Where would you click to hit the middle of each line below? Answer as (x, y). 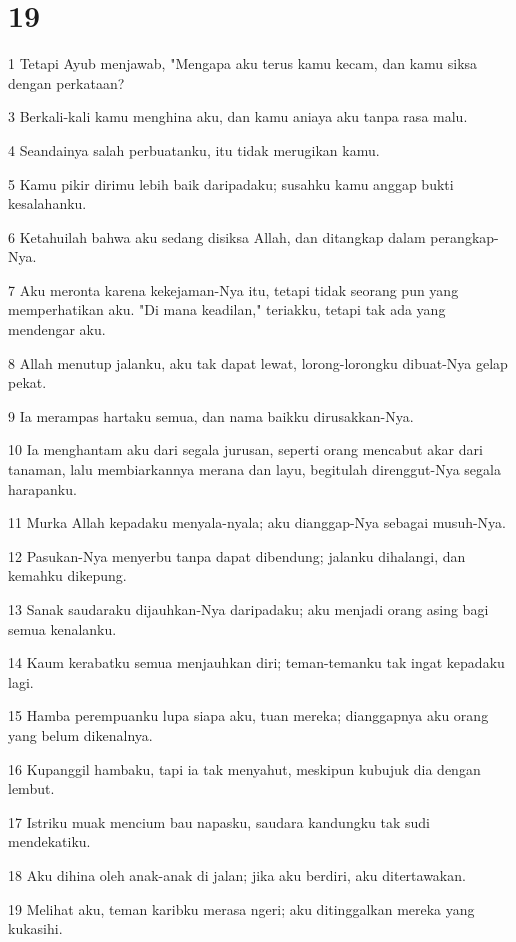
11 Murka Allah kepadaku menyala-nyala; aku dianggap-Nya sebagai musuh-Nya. (257, 522)
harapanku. (42, 488)
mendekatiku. (49, 841)
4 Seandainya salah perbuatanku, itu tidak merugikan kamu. (194, 149)
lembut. (31, 788)
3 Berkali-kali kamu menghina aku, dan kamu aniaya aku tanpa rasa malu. (238, 116)
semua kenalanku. (62, 628)
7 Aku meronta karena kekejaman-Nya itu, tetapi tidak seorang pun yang (233, 289)
